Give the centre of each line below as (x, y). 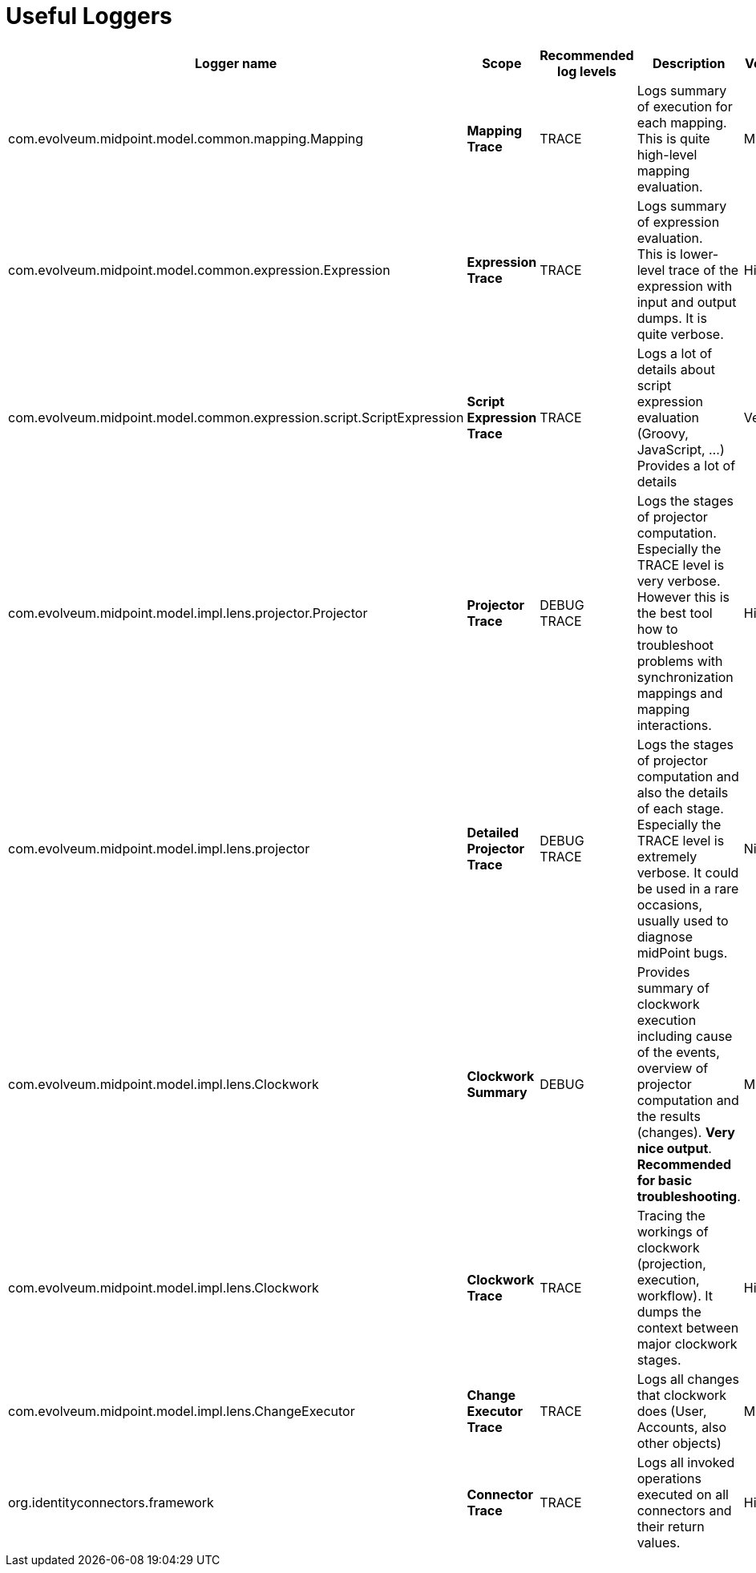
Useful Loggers (89, 16)
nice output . (674, 1148)
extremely (667, 856)
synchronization (685, 677)
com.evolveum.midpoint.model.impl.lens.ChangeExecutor (182, 1411)
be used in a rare (688, 888)
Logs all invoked (686, 1462)
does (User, (672, 1411)
